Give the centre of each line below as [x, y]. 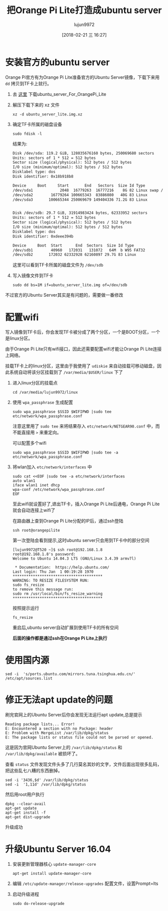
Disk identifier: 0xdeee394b [43, 236]
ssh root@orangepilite [36, 531]
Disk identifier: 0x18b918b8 [43, 177]
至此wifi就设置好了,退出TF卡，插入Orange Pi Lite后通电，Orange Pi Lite [86, 504]
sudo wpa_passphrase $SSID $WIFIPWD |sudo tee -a [65, 453]
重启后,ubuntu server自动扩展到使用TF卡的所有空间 [65, 627]
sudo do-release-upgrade [38, 904]
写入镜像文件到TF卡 [33, 276]
